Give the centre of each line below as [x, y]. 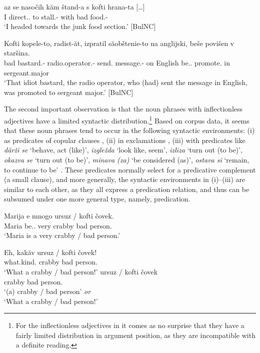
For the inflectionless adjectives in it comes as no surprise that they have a [130, 325]
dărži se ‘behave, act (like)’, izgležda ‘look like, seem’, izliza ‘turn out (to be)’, [123, 150]
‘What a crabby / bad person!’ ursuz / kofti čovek [81, 271]
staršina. [17, 53]
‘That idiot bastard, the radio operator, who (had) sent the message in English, [126, 82]
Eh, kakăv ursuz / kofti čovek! [50, 252]
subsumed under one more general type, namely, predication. [97, 199]
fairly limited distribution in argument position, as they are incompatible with [135, 335]
